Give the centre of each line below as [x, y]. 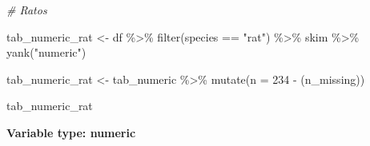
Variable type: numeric [71, 132]
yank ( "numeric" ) [46, 52]
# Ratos [27, 10]
